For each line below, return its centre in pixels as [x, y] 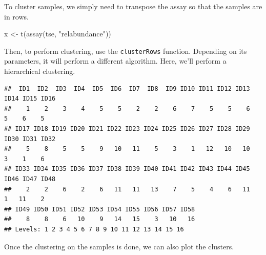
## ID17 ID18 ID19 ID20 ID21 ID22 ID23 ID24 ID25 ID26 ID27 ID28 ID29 [127, 129]
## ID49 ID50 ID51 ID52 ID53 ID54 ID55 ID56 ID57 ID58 [100, 209]
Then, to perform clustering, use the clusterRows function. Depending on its [126, 51]
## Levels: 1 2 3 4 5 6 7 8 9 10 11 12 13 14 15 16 [94, 229]
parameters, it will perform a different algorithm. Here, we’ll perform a [115, 61]
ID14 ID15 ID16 [30, 99]
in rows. [16, 16]
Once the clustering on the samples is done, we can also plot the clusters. [119, 246]
